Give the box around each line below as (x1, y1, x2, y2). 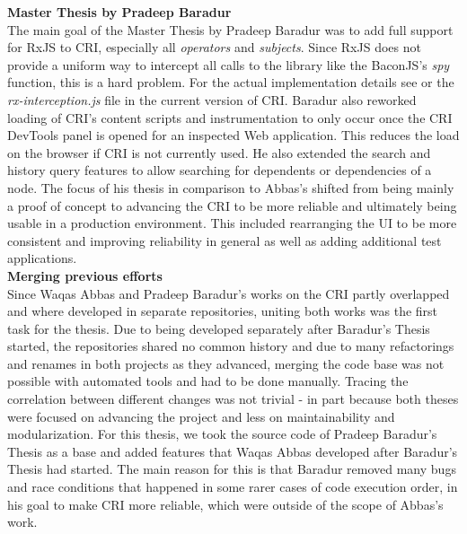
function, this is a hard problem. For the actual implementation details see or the (7, 73, 454, 92)
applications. (7, 249, 77, 267)
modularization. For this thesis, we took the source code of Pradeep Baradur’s (7, 425, 437, 443)
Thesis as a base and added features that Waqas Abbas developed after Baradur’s (7, 442, 458, 460)
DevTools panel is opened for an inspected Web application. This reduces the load (7, 126, 460, 144)
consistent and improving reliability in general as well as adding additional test (7, 231, 442, 249)
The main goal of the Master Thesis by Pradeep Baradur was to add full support (7, 20, 454, 39)
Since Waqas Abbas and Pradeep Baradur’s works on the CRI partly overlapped (7, 284, 450, 302)
